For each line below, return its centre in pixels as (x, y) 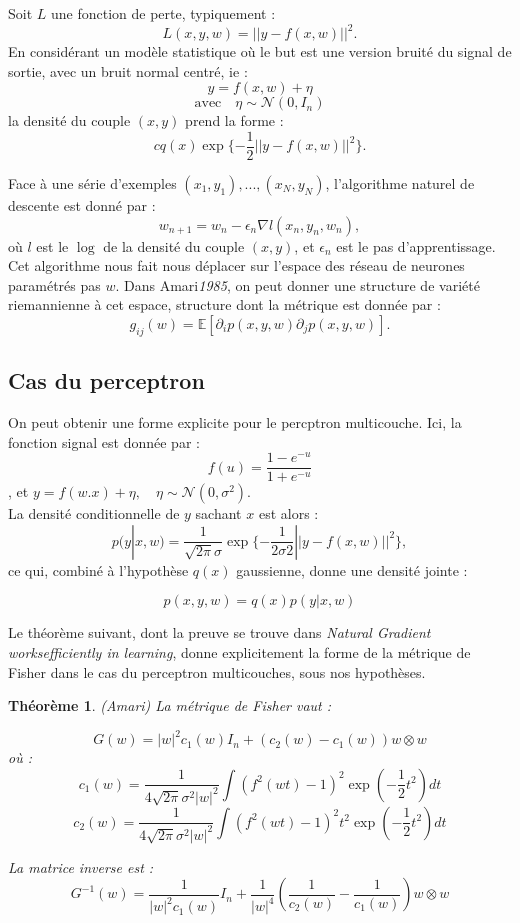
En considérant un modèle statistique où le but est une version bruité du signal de (260, 51)
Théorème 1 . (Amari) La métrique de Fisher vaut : (170, 705)
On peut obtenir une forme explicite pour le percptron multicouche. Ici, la (235, 421)
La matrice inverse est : (81, 866)
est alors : (288, 513)
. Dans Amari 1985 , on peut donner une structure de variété (297, 284)
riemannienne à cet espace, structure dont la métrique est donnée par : (224, 304)
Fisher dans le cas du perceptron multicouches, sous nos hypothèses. (217, 671)
